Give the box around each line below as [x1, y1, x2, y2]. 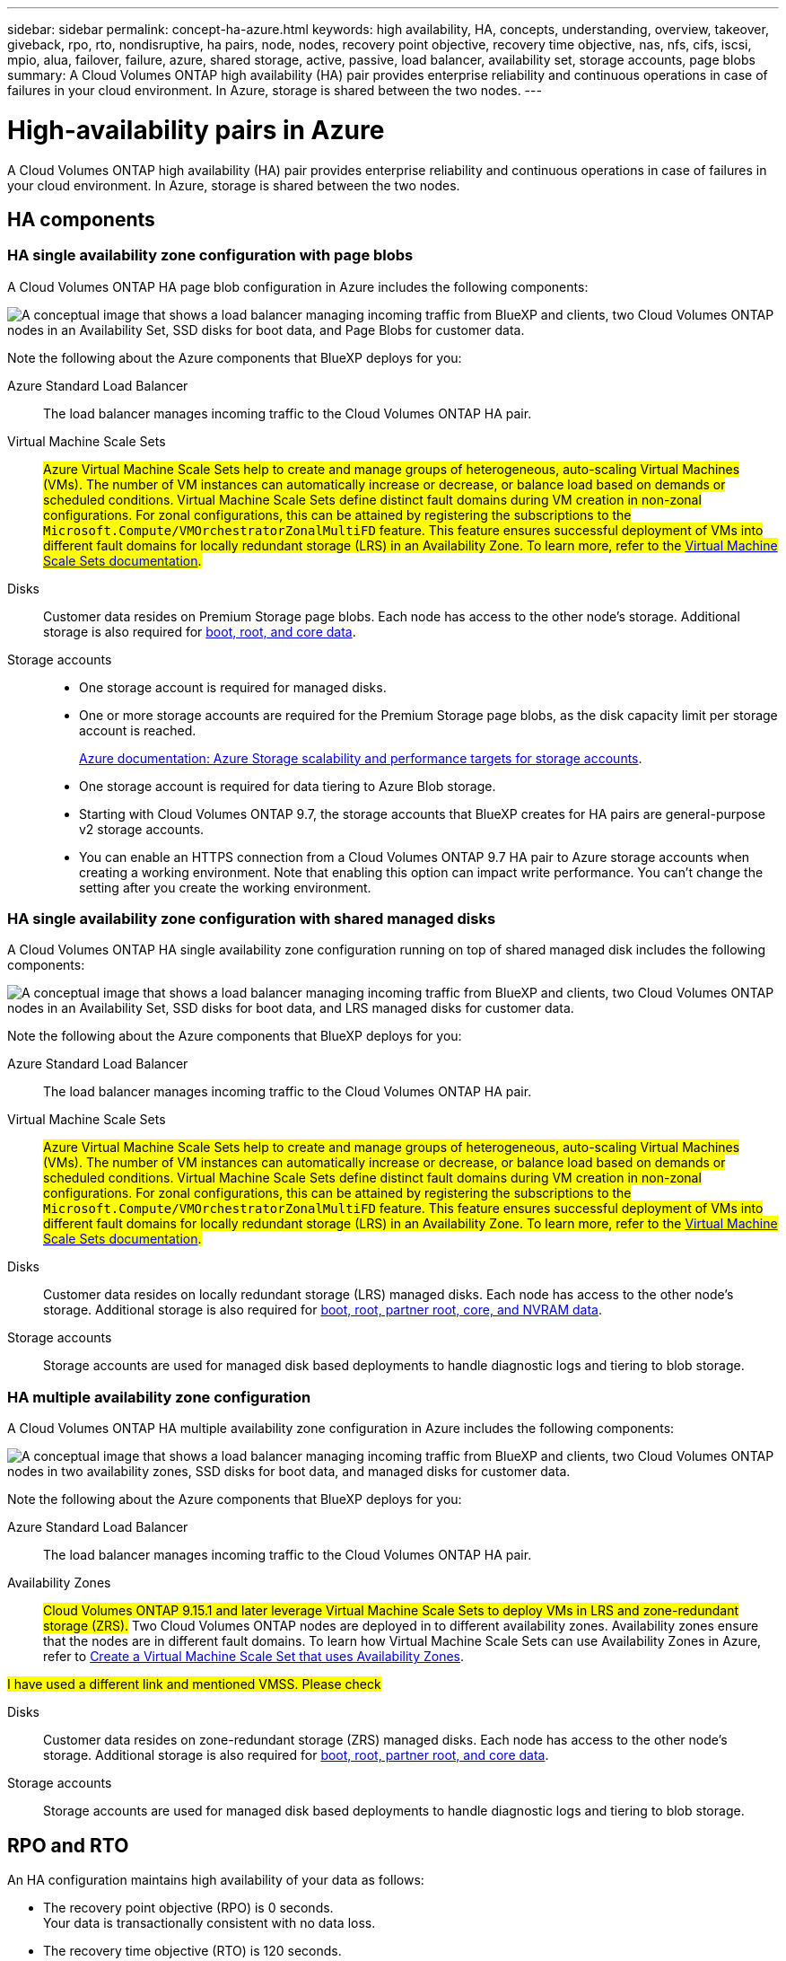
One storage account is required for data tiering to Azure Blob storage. [79, 778, 496, 794]
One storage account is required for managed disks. [79, 679, 387, 695]
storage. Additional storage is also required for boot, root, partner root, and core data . [43, 1747, 549, 1763]
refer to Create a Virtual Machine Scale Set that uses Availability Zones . [43, 1649, 465, 1665]
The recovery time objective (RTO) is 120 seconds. [43, 1943, 342, 1959]
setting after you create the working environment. [79, 879, 371, 895]
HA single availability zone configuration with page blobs [7, 246, 414, 265]
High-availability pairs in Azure [7, 114, 385, 145]
